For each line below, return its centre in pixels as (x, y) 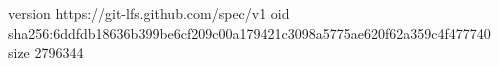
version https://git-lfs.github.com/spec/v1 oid (149, 13)
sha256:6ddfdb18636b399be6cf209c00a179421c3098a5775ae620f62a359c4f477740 (249, 32)
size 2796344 (46, 52)
